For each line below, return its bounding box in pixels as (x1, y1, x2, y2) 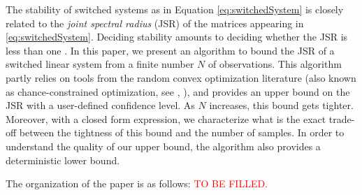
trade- (328, 111, 355, 126)
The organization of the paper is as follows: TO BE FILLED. (6, 176, 268, 191)
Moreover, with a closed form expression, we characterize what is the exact (6, 111, 326, 126)
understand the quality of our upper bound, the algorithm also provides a (6, 138, 321, 153)
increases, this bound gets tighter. (209, 98, 354, 113)
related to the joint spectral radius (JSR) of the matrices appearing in (6, 15, 304, 30)
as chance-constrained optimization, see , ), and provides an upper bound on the (6, 84, 350, 99)
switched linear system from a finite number (6, 57, 194, 71)
